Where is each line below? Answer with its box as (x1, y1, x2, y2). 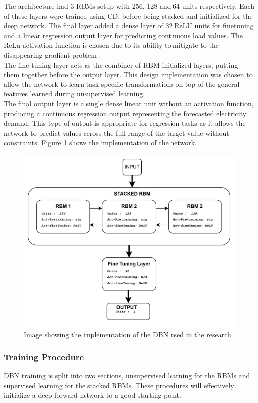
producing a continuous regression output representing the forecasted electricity (4, 108, 247, 118)
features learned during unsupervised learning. (4, 88, 145, 99)
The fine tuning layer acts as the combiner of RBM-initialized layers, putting (4, 59, 238, 70)
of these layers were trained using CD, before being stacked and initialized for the (4, 10, 253, 21)
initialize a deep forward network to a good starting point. (4, 390, 181, 400)
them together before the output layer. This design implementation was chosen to (4, 69, 253, 80)
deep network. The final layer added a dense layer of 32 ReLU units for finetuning (4, 20, 254, 31)
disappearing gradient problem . (4, 49, 101, 60)
